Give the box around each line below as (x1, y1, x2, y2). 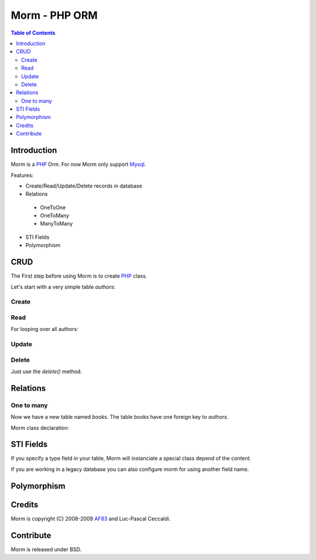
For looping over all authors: (11, 326, 79, 333)
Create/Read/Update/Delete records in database (25, 182, 143, 189)
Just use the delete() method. (11, 368, 82, 375)
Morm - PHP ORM (11, 9, 98, 22)
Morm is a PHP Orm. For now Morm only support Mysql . (11, 161, 146, 168)
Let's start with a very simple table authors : (11, 283, 116, 290)
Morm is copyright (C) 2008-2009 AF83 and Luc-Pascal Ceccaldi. (11, 515, 171, 522)
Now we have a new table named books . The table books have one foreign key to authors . (11, 414, 229, 421)
